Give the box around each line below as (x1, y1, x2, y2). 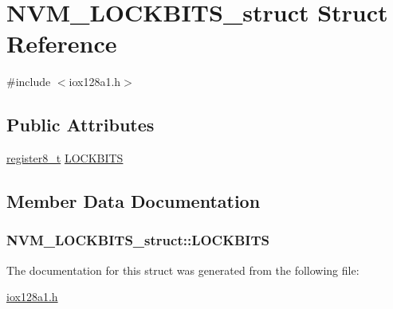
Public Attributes (6, 112, 155, 137)
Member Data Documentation (6, 189, 261, 213)
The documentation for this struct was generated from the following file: (6, 261, 360, 278)
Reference (6, 27, 117, 60)
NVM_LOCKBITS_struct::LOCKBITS (6, 230, 269, 250)
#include (6, 73, 51, 90)
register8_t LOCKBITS (6, 150, 124, 166)
